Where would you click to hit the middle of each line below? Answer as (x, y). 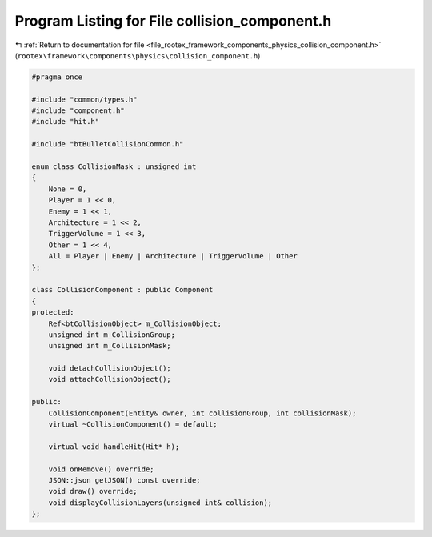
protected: (53, 313)
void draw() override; (93, 491)
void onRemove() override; (102, 469)
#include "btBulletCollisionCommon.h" (108, 144)
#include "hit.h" (66, 122)
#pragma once (57, 77)
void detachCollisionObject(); (110, 369)
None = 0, (68, 189)
